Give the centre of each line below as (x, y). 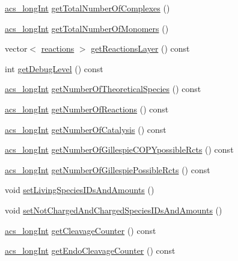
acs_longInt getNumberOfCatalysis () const (86, 129)
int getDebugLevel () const (54, 68)
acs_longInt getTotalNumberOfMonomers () (87, 28)
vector (16, 48)
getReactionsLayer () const (140, 48)
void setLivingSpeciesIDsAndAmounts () (80, 190)
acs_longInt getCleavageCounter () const (81, 230)
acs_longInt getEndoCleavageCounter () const (90, 250)
